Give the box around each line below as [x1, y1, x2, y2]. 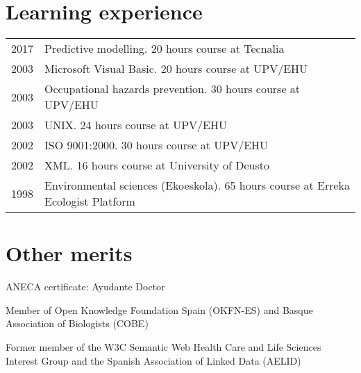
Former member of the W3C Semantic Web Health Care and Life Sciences [6, 340, 321, 354]
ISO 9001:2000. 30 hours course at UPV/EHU [44, 137, 269, 154]
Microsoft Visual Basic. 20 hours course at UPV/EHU [44, 60, 308, 77]
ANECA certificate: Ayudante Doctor [6, 279, 165, 294]
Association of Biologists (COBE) [6, 316, 149, 331]
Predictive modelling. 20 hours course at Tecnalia [44, 40, 285, 57]
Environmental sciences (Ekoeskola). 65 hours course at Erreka [44, 177, 351, 194]
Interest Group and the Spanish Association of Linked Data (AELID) [6, 353, 301, 367]
